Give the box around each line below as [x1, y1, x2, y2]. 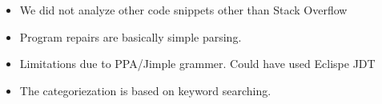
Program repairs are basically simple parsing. [19, 28, 242, 45]
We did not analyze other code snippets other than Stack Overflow [19, 2, 348, 18]
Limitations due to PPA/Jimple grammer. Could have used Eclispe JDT [19, 55, 376, 72]
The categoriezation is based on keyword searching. [19, 82, 271, 98]
